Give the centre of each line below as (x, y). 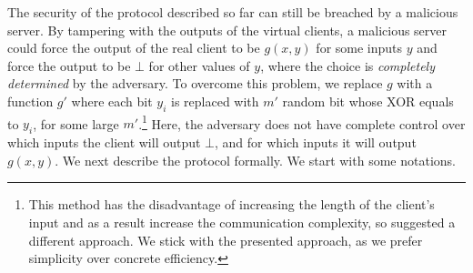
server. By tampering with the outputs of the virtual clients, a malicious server (227, 30)
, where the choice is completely (347, 65)
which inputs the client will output (104, 142)
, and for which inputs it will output (316, 142)
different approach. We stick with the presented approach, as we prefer (226, 240)
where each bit (112, 101)
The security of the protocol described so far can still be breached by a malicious (233, 12)
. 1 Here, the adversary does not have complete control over (302, 122)
